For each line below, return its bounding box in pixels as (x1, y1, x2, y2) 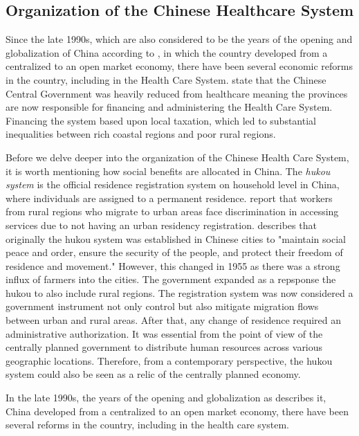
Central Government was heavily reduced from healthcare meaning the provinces (6, 86, 348, 100)
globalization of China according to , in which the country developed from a (6, 45, 328, 60)
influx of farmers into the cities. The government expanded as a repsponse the (6, 272, 336, 287)
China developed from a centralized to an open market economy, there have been (6, 403, 349, 418)
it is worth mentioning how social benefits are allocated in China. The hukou (6, 163, 331, 178)
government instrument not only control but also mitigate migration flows (6, 299, 319, 314)
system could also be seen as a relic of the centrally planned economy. (6, 367, 301, 381)
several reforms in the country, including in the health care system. (6, 417, 290, 432)
